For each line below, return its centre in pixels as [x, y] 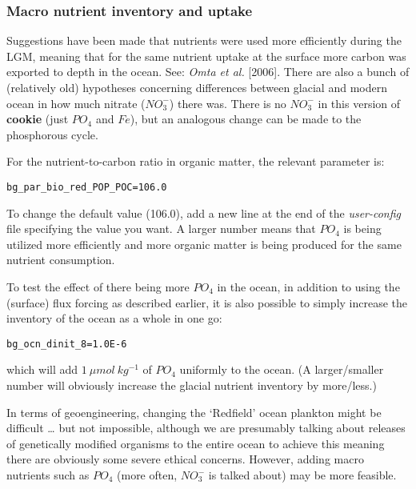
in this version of [359, 103]
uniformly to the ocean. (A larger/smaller [282, 369]
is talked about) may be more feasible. [302, 475]
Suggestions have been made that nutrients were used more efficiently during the [204, 40]
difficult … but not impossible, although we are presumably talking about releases [206, 428]
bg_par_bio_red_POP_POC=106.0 [87, 187]
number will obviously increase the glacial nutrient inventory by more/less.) [192, 385]
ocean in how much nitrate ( [76, 103]
